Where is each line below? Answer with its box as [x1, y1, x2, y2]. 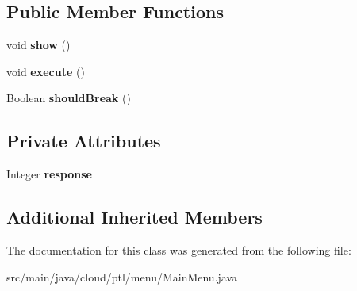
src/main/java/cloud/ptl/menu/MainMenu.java [6, 268, 238, 285]
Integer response [6, 166, 92, 182]
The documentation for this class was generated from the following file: [6, 241, 351, 258]
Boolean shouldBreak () [6, 90, 131, 106]
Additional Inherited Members [6, 205, 263, 229]
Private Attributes [6, 128, 161, 153]
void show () [6, 36, 71, 53]
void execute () [6, 63, 85, 79]
